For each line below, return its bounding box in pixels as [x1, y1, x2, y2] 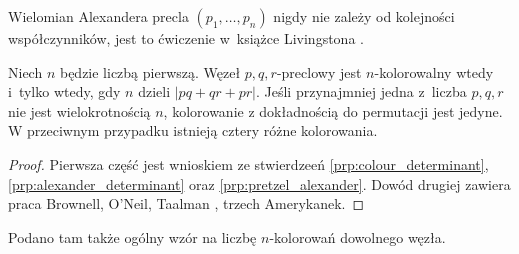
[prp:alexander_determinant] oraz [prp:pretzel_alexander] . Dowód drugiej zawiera [8, 173, 511, 194]
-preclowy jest [276, 61, 362, 82]
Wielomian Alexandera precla [8, 6, 189, 26]
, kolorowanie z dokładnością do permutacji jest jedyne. [163, 100, 503, 121]
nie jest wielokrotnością [8, 100, 151, 121]
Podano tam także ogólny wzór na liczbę [8, 226, 257, 247]
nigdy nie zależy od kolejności [273, 6, 455, 26]
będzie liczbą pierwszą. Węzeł [59, 61, 241, 82]
